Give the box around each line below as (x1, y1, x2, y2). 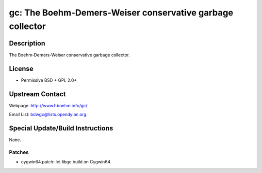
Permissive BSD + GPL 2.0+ (21, 77, 77, 83)
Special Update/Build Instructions (9, 124, 114, 132)
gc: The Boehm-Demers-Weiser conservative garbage (9, 7, 233, 18)
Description (9, 39, 46, 47)
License (9, 64, 33, 72)
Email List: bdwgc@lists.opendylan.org (9, 112, 87, 117)
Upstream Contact (9, 90, 66, 98)
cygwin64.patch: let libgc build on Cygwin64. (21, 159, 112, 165)
